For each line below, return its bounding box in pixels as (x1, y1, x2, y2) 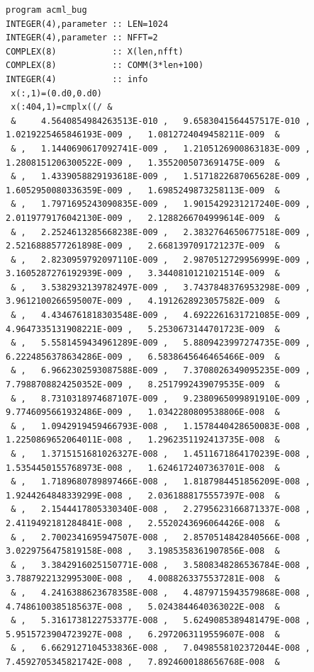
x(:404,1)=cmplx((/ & (11, 102, 113, 113)
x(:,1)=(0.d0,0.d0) (11, 88, 103, 98)
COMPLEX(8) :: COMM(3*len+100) (6, 60, 204, 71)
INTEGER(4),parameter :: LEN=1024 (6, 18, 169, 29)
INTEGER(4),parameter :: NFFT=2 (6, 33, 158, 43)
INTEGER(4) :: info (6, 74, 148, 84)
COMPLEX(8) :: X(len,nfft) (6, 46, 184, 57)
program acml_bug (6, 5, 87, 15)
